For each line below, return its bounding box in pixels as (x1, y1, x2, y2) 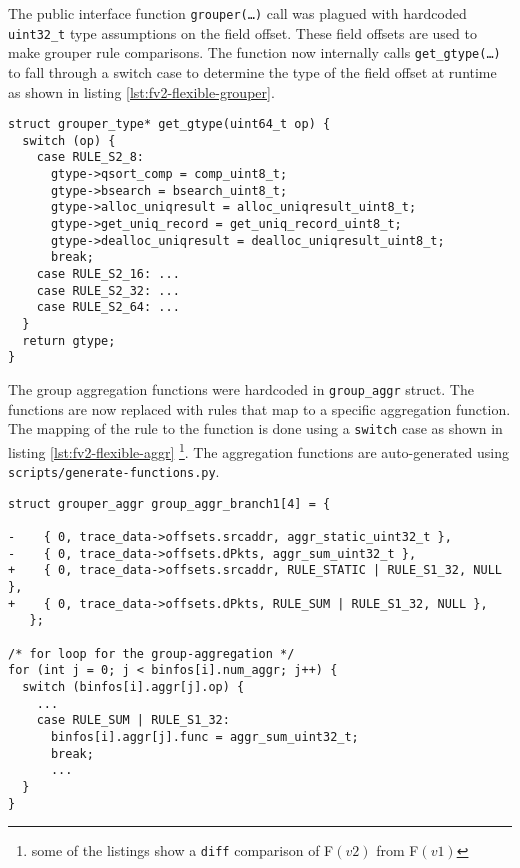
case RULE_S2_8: (36, 150, 145, 165)
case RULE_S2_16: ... (36, 267, 180, 282)
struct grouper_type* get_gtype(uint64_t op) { (8, 117, 331, 132)
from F (376, 840, 419, 861)
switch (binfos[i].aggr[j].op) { (22, 680, 245, 695)
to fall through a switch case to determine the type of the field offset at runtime (8, 61, 497, 82)
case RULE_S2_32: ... (36, 283, 180, 298)
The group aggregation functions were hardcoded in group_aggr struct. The (8, 379, 474, 399)
